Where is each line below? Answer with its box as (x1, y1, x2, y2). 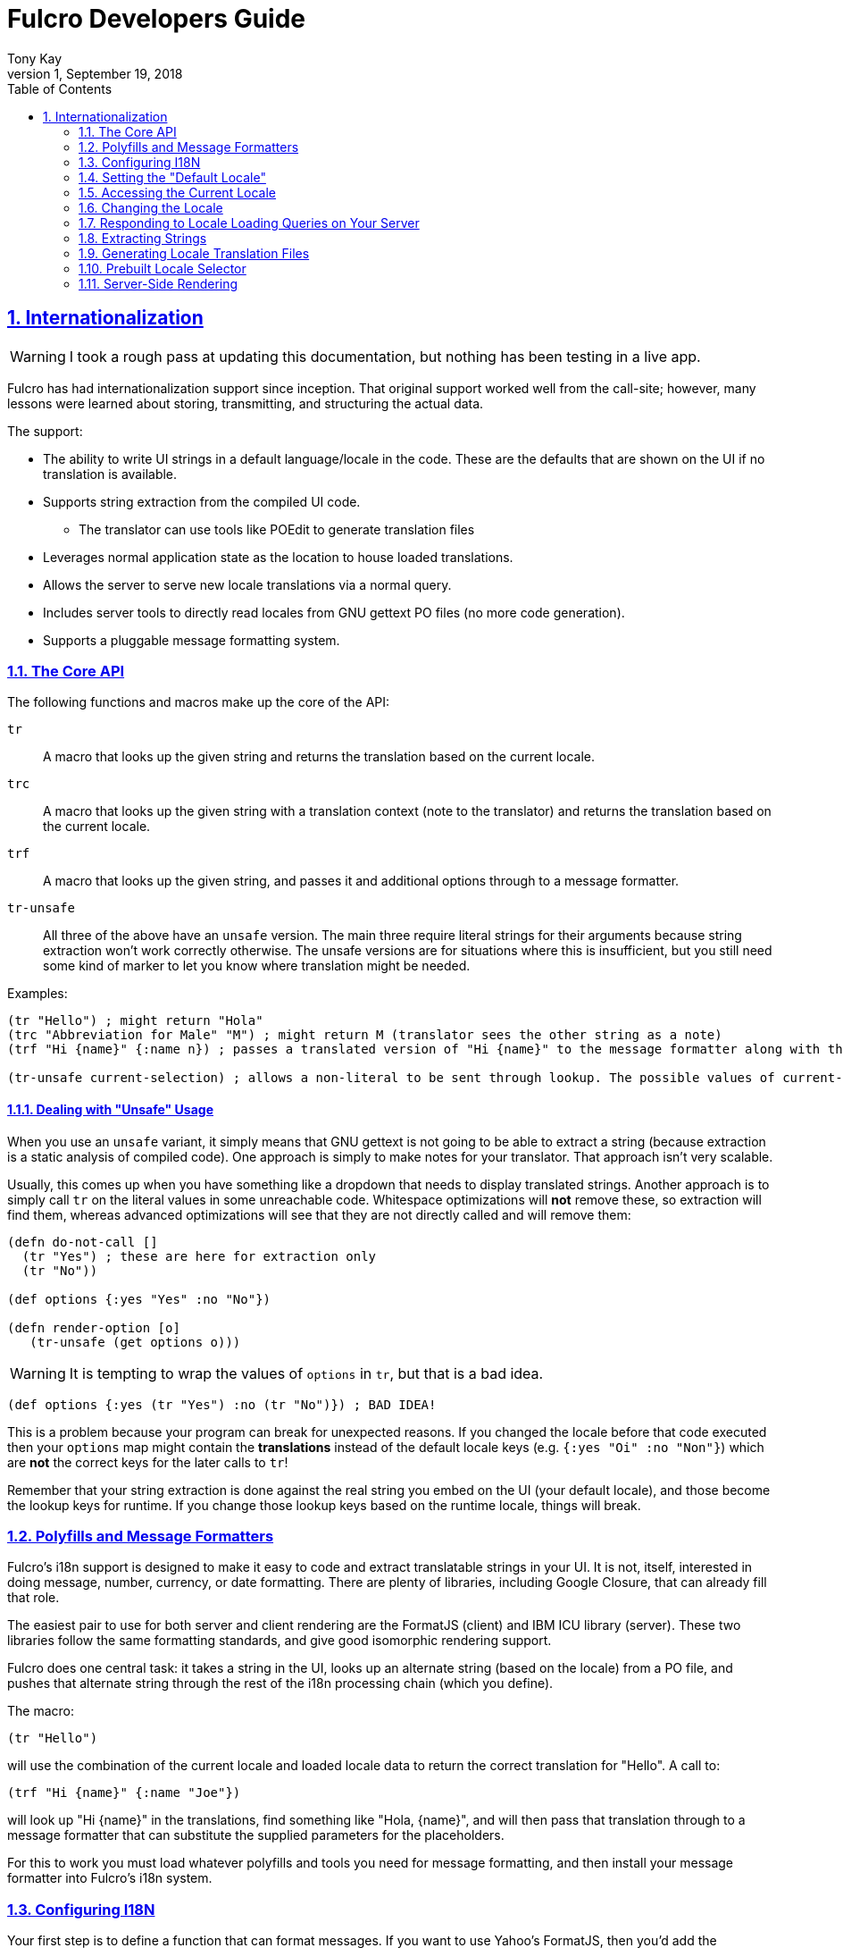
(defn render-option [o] (7, 1320, 180, 1335)
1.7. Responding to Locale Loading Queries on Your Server (79, 214, 420, 231)
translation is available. (43, 466, 178, 482)
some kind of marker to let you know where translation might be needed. (43, 958, 471, 974)
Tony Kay (7, 50, 63, 66)
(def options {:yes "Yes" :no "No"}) (7, 1291, 271, 1306)
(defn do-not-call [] (7, 1234, 158, 1249)
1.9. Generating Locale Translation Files (79, 245, 310, 261)
